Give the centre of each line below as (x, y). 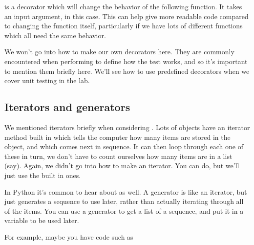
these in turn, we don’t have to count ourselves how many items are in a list (118, 156)
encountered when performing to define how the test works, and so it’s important (126, 61)
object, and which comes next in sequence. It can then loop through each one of (124, 146)
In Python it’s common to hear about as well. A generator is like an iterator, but (126, 191)
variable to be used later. (42, 220)
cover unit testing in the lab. (47, 80)
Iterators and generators (67, 107)
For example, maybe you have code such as (69, 236)
